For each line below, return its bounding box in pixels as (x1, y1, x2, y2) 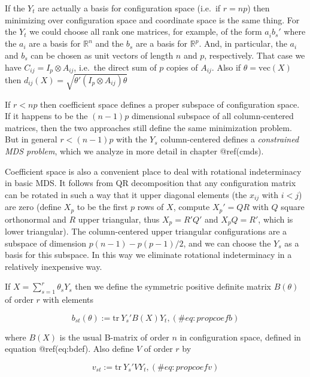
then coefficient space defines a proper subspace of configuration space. (40, 98, 300, 110)
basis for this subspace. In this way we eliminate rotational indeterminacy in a (5, 248, 292, 261)
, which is (258, 212, 293, 225)
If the (5, 2, 25, 14)
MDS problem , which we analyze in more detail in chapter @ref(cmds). (5, 144, 264, 157)
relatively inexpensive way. (5, 260, 102, 272)
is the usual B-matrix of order (59, 330, 169, 343)
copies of (166, 60, 198, 73)
